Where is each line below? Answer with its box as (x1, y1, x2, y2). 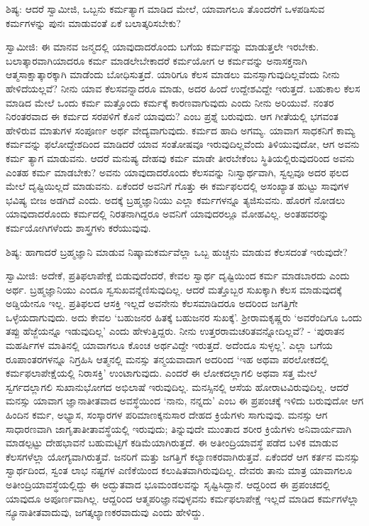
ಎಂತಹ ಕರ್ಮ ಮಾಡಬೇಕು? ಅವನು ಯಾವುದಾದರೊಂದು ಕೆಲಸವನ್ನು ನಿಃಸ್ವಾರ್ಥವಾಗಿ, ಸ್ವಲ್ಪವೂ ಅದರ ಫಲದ (6, 164, 349, 179)
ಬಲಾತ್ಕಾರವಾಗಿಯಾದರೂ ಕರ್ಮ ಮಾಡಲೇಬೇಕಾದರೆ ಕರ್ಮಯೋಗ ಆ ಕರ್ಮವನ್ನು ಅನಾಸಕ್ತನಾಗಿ (6, 53, 307, 68)
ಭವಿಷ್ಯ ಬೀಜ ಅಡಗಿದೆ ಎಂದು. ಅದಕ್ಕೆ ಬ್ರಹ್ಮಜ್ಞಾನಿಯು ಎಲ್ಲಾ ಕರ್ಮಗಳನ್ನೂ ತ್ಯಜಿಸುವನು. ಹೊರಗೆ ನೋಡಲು (6, 192, 346, 207)
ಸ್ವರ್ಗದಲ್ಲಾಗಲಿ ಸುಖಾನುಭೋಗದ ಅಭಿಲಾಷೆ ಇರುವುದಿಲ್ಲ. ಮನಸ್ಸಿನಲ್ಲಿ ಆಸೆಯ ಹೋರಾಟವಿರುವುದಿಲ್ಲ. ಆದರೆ (6, 379, 349, 394)
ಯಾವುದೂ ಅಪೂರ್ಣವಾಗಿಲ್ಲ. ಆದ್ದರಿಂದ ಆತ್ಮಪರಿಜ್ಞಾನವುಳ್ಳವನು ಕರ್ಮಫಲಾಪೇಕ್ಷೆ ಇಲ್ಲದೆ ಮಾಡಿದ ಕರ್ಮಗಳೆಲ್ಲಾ (6, 490, 359, 505)
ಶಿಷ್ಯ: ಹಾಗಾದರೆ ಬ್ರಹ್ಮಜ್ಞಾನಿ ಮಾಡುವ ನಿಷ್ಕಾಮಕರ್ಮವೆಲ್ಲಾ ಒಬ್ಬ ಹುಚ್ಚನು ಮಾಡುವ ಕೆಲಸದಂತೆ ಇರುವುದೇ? (6, 244, 348, 259)
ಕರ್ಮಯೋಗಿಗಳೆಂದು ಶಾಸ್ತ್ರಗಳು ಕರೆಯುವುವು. (6, 220, 151, 235)
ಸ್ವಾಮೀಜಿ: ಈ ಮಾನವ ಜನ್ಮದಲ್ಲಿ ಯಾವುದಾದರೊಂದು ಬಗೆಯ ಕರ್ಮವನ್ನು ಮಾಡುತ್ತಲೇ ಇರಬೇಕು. (6, 39, 319, 54)
